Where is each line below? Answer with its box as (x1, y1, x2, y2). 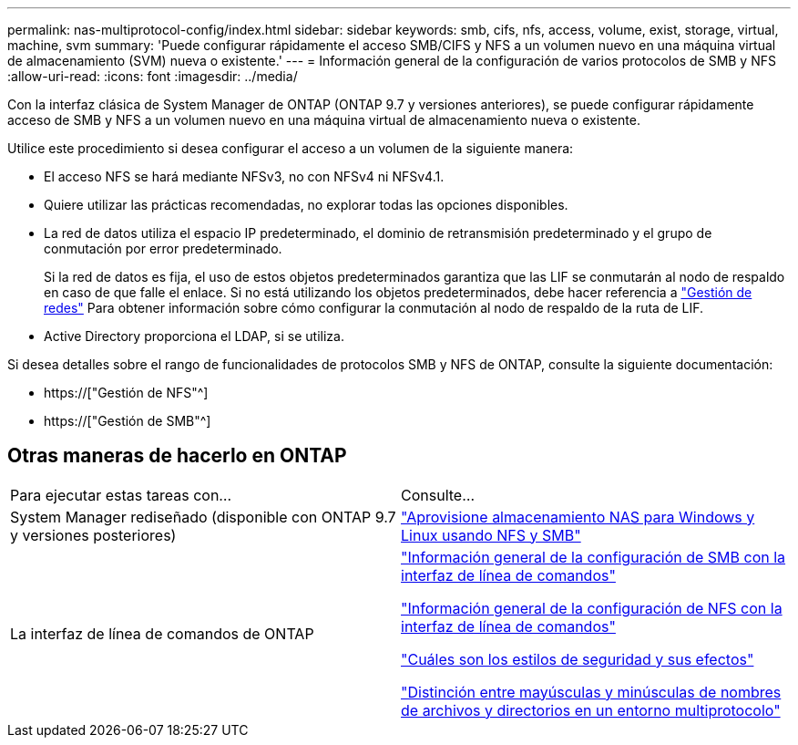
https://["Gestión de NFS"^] (44, 385, 209, 400)
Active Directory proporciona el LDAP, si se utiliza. (44, 328, 344, 344)
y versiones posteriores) (10, 525, 177, 544)
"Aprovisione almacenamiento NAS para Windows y (401, 507, 755, 526)
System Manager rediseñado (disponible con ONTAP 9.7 (10, 507, 396, 526)
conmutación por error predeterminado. (44, 241, 282, 256)
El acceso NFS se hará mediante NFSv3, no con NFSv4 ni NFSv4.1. (44, 169, 445, 184)
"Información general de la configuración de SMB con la (401, 547, 786, 566)
